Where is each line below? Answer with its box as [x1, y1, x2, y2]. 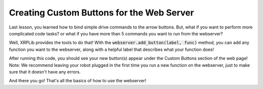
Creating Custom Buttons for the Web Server [9, 7, 194, 18]
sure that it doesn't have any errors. [9, 69, 81, 74]
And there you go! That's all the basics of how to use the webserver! [9, 78, 147, 84]
